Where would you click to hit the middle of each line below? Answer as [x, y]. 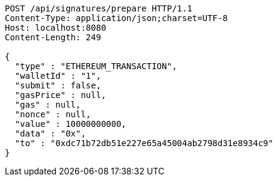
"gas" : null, [48, 105]
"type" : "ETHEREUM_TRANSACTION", [96, 66]
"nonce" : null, [53, 114]
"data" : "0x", [50, 133]
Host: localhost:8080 [56, 28]
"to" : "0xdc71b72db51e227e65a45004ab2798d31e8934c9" [144, 143]
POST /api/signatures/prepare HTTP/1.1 [99, 8]
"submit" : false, [58, 85]
